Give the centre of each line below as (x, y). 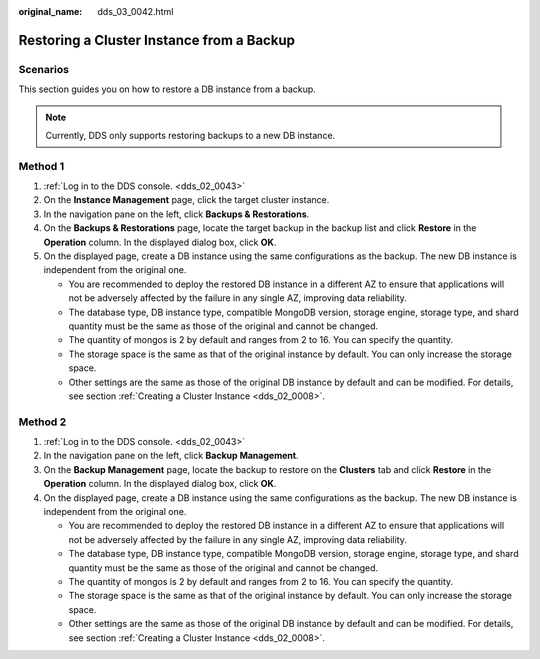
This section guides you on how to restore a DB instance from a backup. (167, 89)
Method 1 (41, 166)
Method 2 (42, 422)
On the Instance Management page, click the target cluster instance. (186, 200)
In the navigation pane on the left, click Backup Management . (171, 456)
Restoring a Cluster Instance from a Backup (156, 40)
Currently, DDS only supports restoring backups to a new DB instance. (190, 135)
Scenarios (44, 69)
